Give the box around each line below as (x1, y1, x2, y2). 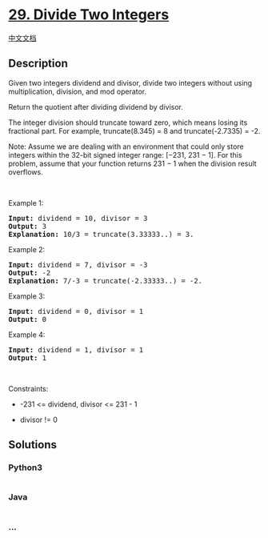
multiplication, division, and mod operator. (8, 86, 147, 96)
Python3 (8, 462, 42, 473)
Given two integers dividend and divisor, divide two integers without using (8, 78, 253, 87)
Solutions (8, 438, 58, 452)
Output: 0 (8, 315, 46, 323)
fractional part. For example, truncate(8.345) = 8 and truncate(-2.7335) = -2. (8, 126, 261, 135)
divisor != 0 (19, 415, 58, 424)
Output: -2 (8, 268, 51, 277)
